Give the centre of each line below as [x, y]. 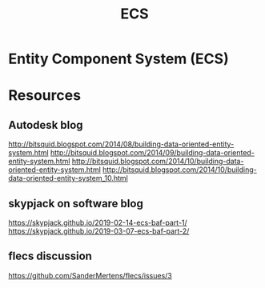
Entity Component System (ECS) [119, 59]
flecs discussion [50, 256]
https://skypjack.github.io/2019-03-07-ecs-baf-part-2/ [99, 231]
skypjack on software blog [76, 204]
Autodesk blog [46, 125]
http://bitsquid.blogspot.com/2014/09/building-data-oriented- [153, 153]
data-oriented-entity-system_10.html [68, 178]
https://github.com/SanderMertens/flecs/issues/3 [90, 275]
